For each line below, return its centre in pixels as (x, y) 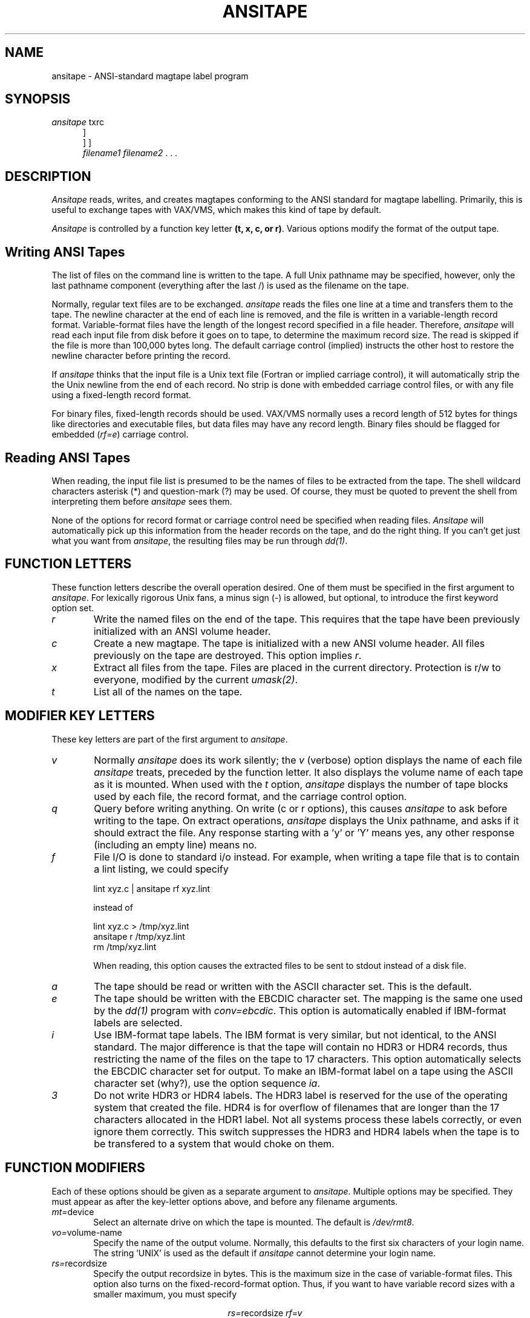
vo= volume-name (87, 1232)
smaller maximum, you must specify (165, 1294)
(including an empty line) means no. (175, 844)
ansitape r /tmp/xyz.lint (139, 936)
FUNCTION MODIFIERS (75, 1168)
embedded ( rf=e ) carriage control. (120, 434)
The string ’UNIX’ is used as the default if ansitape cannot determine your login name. (264, 1253)
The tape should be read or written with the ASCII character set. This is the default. (283, 986)
